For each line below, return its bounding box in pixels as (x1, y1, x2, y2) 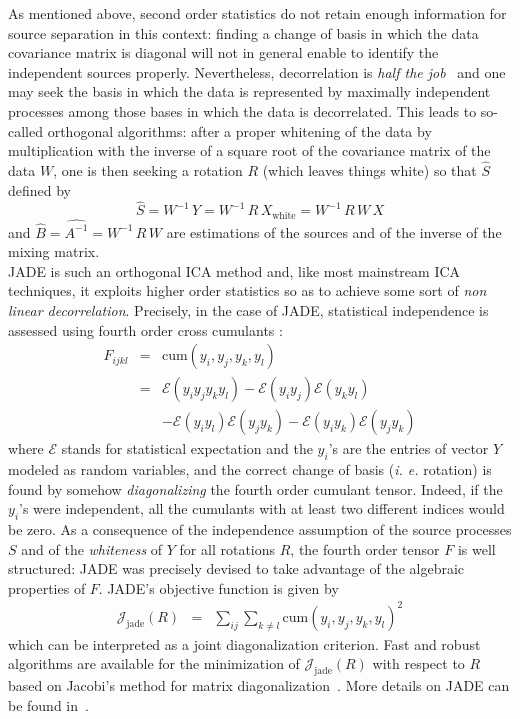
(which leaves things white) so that (262, 159, 477, 180)
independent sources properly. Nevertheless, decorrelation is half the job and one (8, 61, 506, 82)
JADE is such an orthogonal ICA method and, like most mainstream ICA (8, 260, 461, 281)
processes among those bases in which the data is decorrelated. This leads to (8, 100, 477, 121)
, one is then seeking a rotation (53, 159, 243, 180)
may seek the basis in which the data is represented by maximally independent (8, 81, 491, 102)
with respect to (372, 653, 465, 674)
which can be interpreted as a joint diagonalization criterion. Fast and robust (8, 633, 481, 654)
